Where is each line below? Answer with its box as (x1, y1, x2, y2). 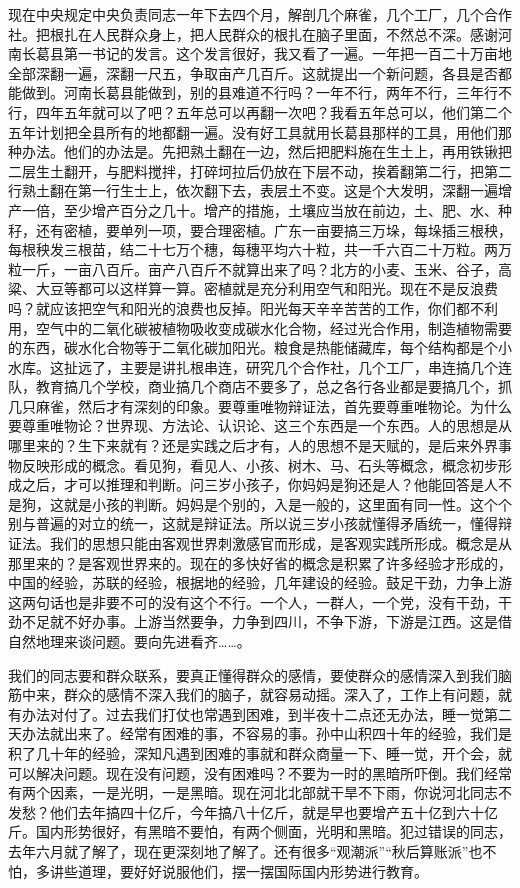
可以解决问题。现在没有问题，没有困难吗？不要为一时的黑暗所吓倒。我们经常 (8, 762, 512, 783)
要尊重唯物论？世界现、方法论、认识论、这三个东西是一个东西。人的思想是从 (8, 415, 512, 436)
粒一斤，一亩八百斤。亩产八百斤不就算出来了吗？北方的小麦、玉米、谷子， (8, 258, 498, 279)
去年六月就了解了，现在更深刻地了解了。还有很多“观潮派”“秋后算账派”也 (8, 840, 483, 861)
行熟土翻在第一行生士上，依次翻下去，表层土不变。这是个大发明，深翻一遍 (8, 180, 498, 201)
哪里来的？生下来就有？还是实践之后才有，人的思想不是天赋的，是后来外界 (8, 435, 498, 456)
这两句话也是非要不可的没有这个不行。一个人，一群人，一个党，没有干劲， (8, 591, 498, 612)
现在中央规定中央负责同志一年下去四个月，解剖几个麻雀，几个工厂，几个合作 (8, 4, 512, 24)
